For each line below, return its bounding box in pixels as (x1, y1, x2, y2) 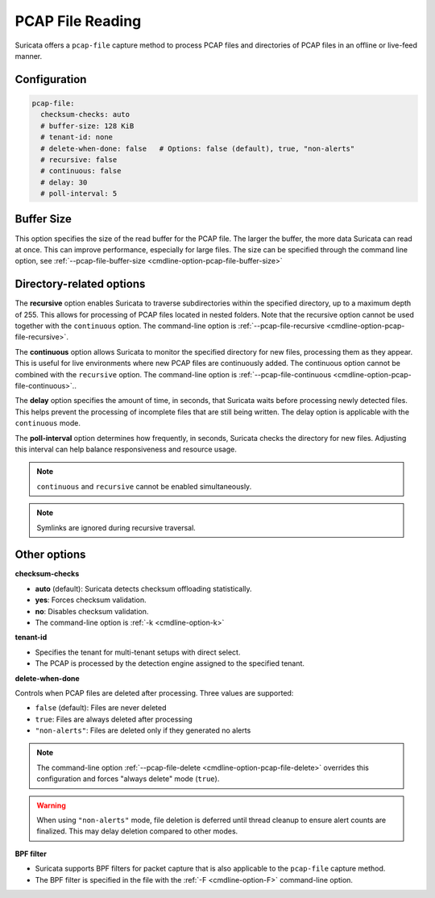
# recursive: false (40, 155, 118, 164)
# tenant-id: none (40, 133, 113, 142)
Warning (36, 800, 66, 810)
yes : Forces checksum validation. (35, 595, 147, 605)
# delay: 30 (40, 177, 88, 187)
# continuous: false (40, 166, 122, 176)
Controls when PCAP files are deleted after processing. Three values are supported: (14, 688, 294, 697)
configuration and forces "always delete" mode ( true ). (36, 774, 220, 784)
